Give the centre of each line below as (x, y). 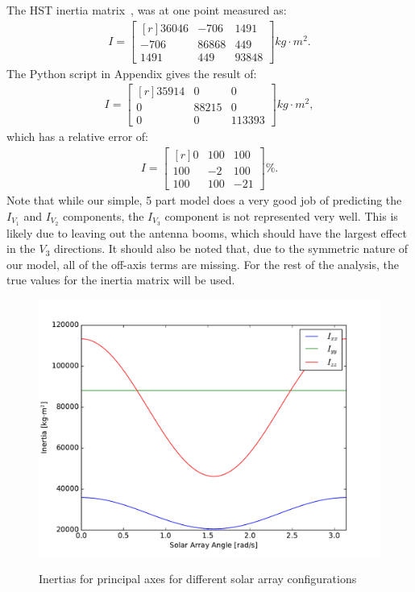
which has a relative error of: (78, 137)
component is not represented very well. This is (281, 215)
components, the (104, 215)
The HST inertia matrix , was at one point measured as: (147, 10)
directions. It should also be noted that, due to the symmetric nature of (231, 248)
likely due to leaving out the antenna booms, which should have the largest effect (207, 232)
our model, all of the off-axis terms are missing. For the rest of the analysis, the (203, 264)
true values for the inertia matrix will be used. (121, 280)
